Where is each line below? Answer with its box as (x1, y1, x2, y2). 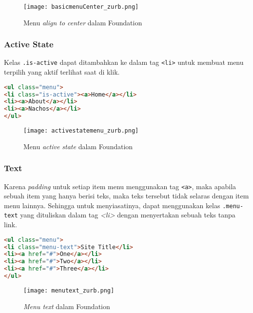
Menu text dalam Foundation (23, 301, 110, 311)
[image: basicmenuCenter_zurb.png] (23, 3, 139, 10)
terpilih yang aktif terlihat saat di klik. (4, 67, 120, 77)
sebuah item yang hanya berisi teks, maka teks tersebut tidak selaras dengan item (4, 191, 249, 201)
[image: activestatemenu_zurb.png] (23, 127, 139, 135)
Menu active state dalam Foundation (23, 141, 133, 151)
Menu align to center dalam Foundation (23, 17, 142, 27)
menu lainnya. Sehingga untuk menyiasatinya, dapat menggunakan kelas (4, 200, 220, 210)
